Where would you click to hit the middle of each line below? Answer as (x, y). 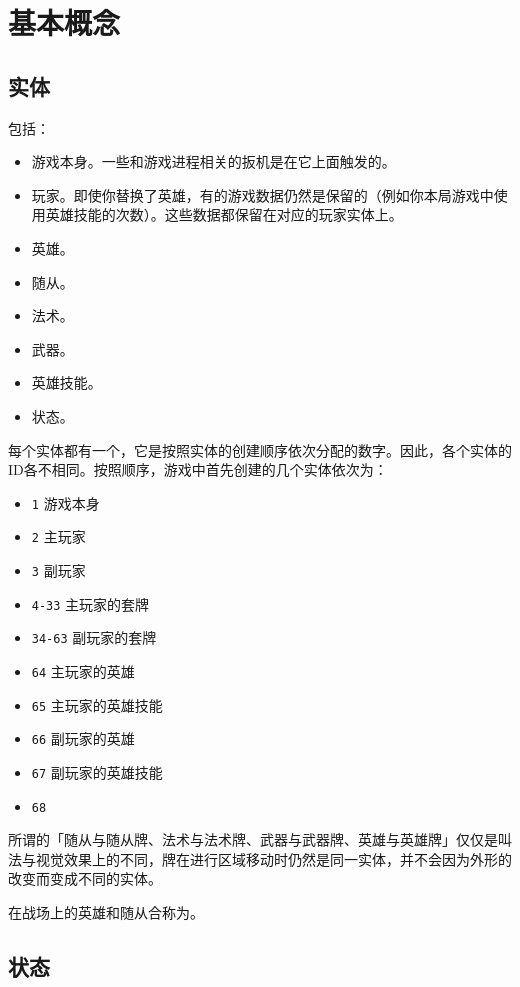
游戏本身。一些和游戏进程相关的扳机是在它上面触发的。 (213, 161)
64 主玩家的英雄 (83, 670)
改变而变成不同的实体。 (85, 878)
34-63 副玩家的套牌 (94, 637)
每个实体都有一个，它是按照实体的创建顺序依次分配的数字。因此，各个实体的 (260, 449)
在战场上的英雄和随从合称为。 (106, 912)
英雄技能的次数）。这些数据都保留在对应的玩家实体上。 (224, 214)
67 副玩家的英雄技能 (97, 771)
